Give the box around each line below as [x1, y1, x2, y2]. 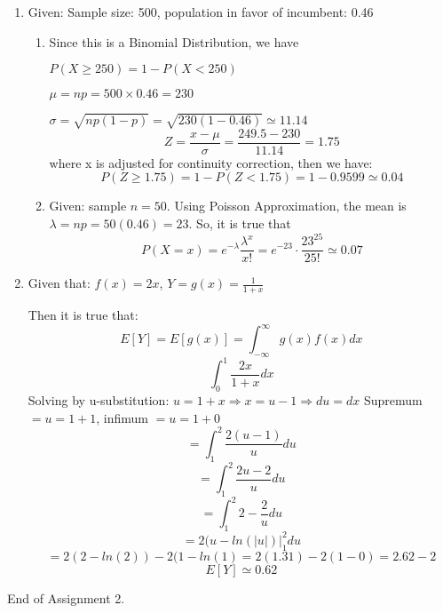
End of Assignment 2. [7, 588, 125, 607]
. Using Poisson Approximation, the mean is [166, 196, 407, 215]
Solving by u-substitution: [28, 391, 170, 410]
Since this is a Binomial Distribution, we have [49, 32, 299, 51]
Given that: [28, 274, 91, 292]
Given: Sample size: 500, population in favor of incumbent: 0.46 [28, 3, 374, 20]
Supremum [363, 391, 423, 410]
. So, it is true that [188, 213, 291, 232]
